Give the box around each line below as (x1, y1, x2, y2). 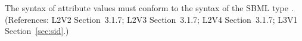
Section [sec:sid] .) (5, 25, 69, 37)
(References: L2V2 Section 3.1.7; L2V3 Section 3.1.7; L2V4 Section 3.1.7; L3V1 (5, 13, 298, 25)
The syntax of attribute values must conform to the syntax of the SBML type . (5, 2, 294, 13)
